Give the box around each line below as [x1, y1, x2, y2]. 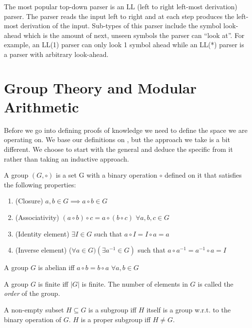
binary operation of [4, 314, 61, 324]
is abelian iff [38, 262, 75, 273]
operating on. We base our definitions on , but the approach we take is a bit [4, 134, 230, 145]
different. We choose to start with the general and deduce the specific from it [4, 144, 233, 154]
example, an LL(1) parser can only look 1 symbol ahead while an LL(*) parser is [4, 39, 244, 50]
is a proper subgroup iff [81, 314, 151, 324]
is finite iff [38, 278, 68, 289]
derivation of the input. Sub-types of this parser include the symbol [20, 20, 221, 31]
